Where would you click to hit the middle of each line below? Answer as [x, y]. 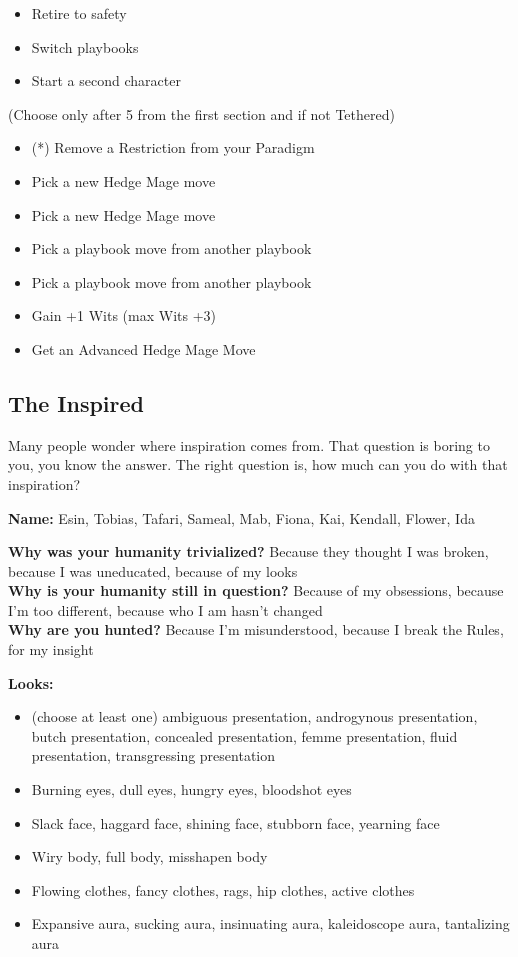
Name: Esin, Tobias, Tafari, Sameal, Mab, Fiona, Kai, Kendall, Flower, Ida [241, 517]
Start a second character [106, 80]
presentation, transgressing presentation [153, 755]
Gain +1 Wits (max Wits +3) [123, 315]
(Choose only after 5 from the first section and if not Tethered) [201, 113]
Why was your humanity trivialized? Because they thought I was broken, [248, 551]
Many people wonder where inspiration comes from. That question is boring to [249, 444]
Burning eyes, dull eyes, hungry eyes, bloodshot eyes [191, 789]
